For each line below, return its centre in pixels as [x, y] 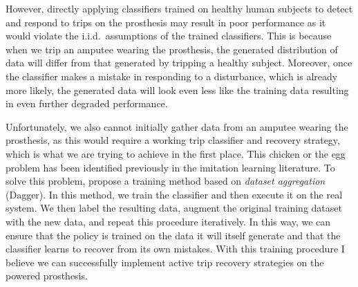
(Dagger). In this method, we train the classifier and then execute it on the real [174, 194]
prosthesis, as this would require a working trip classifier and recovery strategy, [173, 140]
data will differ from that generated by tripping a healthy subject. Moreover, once [179, 63]
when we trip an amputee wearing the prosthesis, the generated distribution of [172, 49]
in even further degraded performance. [87, 103]
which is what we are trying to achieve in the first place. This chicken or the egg [176, 153]
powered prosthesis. [47, 276]
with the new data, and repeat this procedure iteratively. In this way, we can [168, 221]
